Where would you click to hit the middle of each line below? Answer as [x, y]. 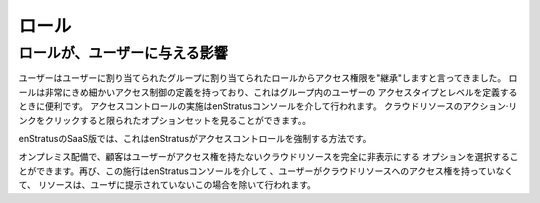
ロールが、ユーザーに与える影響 [123, 53]
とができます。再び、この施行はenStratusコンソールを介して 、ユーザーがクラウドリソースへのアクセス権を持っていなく [266, 171]
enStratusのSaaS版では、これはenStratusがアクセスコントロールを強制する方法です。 [195, 138]
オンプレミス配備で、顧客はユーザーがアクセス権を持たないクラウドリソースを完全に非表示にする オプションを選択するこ [268, 157]
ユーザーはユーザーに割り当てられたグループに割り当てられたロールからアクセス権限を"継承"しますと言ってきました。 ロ [268, 78]
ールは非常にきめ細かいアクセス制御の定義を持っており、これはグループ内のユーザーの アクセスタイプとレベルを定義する [268, 92]
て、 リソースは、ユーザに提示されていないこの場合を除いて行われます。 [167, 185]
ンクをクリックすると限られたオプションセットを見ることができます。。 [165, 120]
